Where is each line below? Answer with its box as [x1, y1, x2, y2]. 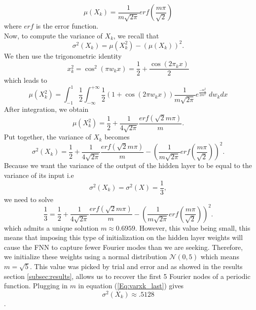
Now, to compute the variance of [4, 30, 103, 40]
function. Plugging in [4, 280, 68, 291]
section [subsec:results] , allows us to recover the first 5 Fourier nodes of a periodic [4, 271, 251, 281]
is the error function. [36, 21, 99, 31]
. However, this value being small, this [135, 222, 251, 233]
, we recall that [113, 30, 159, 40]
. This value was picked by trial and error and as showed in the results [30, 261, 243, 272]
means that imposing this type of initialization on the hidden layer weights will [4, 232, 243, 242]
